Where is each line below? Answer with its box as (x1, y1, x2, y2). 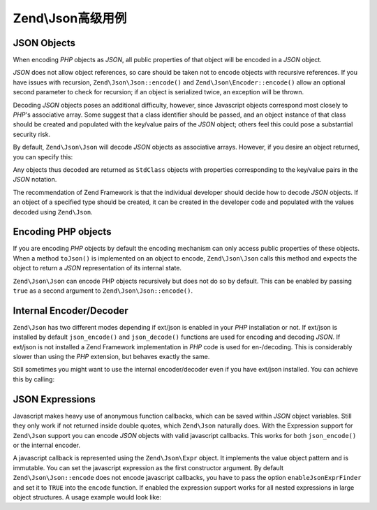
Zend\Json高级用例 (13, 10, 127, 26)
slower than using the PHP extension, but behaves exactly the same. (13, 353, 210, 361)
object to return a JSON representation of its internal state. (13, 264, 182, 272)
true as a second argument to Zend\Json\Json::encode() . (13, 286, 193, 295)
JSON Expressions (13, 393, 96, 405)
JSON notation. (13, 175, 57, 184)
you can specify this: (13, 152, 73, 161)
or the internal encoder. (13, 441, 80, 449)
